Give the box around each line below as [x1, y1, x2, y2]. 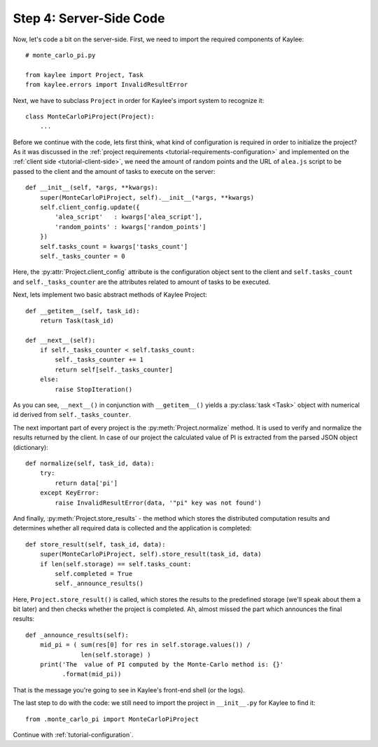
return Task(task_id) [39, 316, 115, 324]
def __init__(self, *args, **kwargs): [25, 184, 159, 192]
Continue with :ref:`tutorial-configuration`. [13, 730, 134, 739]
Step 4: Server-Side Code [13, 11, 165, 26]
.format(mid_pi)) [62, 670, 122, 678]
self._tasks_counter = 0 [39, 252, 125, 260]
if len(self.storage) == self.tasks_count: [39, 560, 192, 568]
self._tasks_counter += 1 [55, 356, 143, 364]
